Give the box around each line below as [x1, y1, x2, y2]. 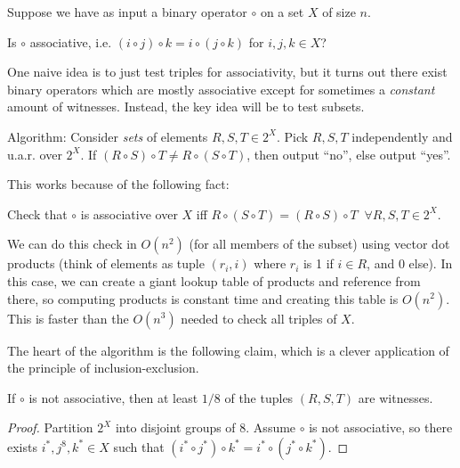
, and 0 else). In [367, 254, 453, 273]
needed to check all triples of [181, 308, 337, 327]
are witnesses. [358, 388, 433, 406]
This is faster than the [7, 308, 129, 327]
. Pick [276, 127, 309, 145]
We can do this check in [7, 234, 137, 253]
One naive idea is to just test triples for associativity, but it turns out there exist [7, 62, 448, 81]
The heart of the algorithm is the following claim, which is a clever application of [7, 341, 449, 359]
